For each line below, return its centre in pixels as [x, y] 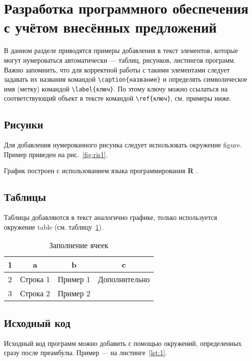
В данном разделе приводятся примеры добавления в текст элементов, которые [121, 50]
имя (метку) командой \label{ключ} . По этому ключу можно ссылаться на [116, 88]
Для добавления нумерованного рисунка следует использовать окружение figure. [123, 145]
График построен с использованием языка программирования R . [101, 171]
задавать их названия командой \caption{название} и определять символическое [126, 79]
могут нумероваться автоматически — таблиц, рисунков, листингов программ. [120, 60]
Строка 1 [35, 279]
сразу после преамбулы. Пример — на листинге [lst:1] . [86, 352]
